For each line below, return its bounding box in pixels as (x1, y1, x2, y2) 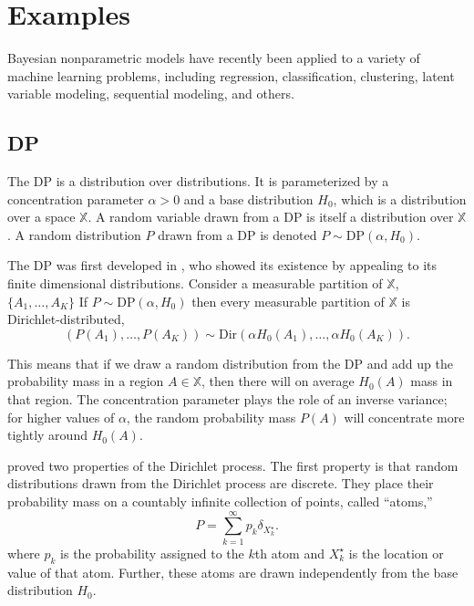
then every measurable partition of (191, 291, 385, 310)
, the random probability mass (126, 407, 296, 426)
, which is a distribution (333, 189, 467, 208)
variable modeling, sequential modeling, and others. (7, 84, 294, 103)
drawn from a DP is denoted (158, 225, 317, 244)
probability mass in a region (7, 371, 164, 391)
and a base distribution (183, 189, 314, 208)
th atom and (254, 543, 325, 562)
